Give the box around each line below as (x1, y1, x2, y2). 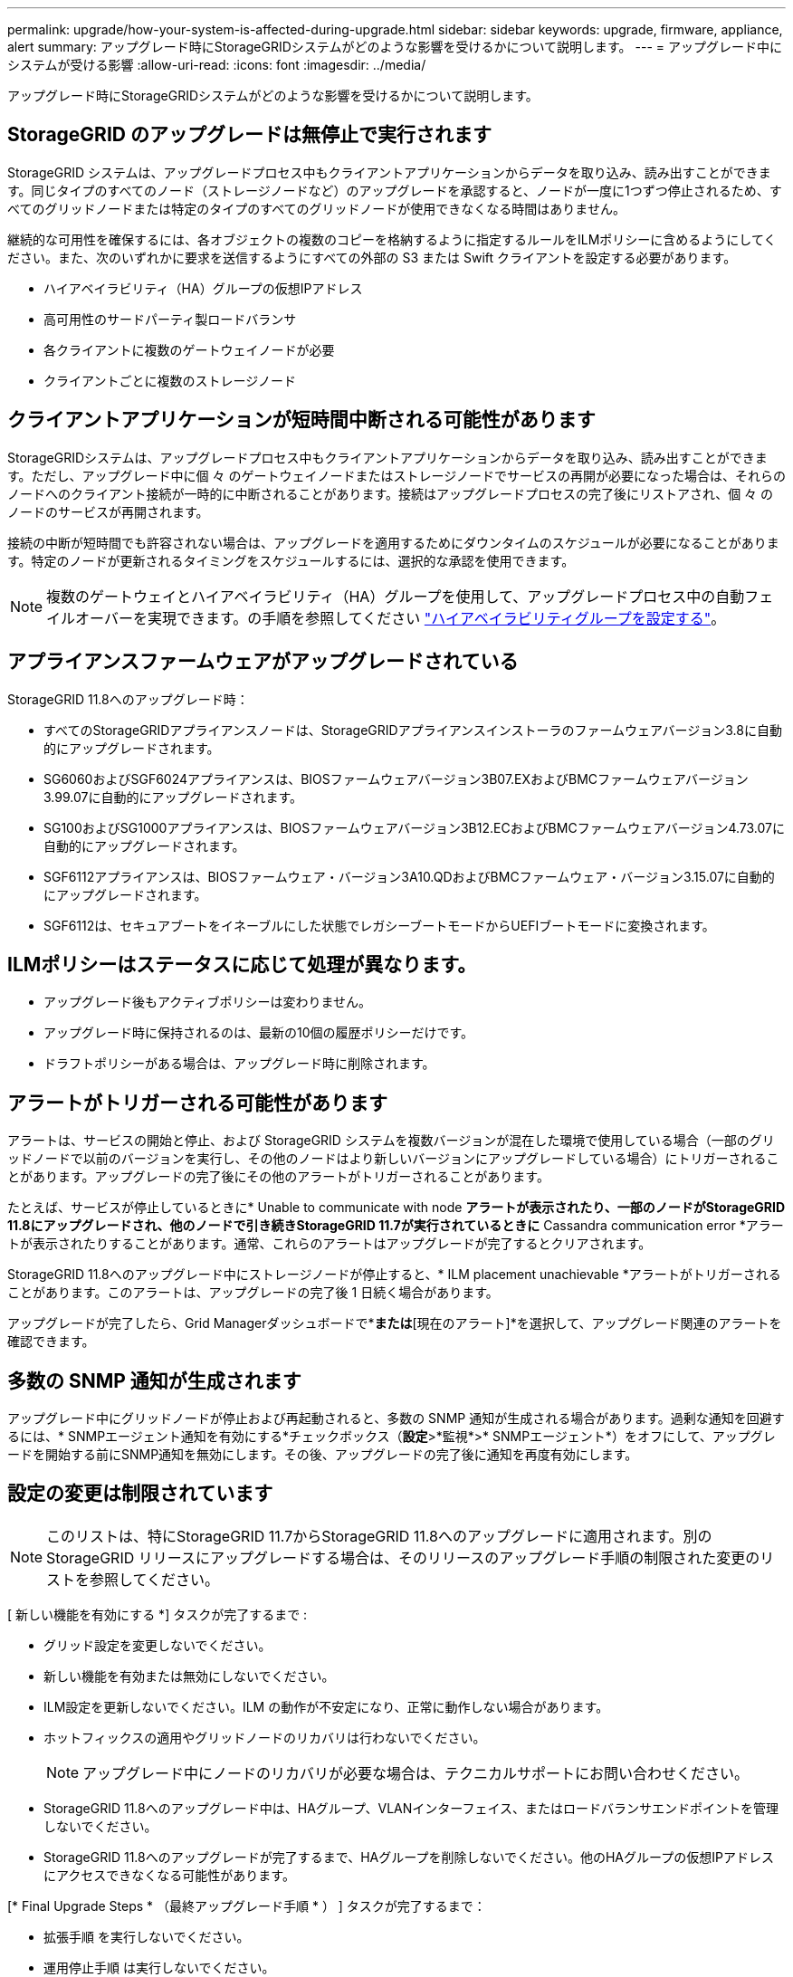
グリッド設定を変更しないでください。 (43, 1637, 272, 1653)
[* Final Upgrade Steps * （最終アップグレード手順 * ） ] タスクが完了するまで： (7, 1897, 486, 1914)
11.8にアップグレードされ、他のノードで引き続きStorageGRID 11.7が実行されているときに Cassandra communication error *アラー (7, 1218, 784, 1234)
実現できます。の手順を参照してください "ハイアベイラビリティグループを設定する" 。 (147, 608, 726, 627)
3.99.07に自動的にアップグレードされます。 (43, 788, 303, 805)
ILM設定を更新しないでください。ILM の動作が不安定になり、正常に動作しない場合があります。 (43, 1698, 609, 1714)
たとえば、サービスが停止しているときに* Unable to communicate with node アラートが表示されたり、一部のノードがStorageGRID (7, 1199, 786, 1216)
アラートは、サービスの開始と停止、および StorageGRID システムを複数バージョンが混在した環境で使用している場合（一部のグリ (7, 1132, 775, 1149)
